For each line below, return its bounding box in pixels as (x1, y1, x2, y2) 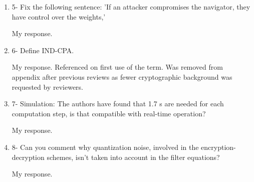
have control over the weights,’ (12, 11, 106, 22)
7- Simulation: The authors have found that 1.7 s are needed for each (12, 98, 224, 109)
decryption (12, 151, 45, 162)
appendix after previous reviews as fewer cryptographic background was (12, 71, 232, 82)
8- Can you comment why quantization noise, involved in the (12, 141, 199, 152)
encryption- (201, 141, 236, 152)
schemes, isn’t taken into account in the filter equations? (47, 151, 220, 162)
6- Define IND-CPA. (12, 45, 74, 55)
